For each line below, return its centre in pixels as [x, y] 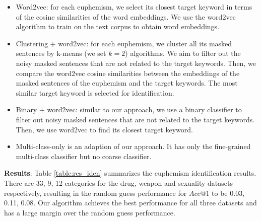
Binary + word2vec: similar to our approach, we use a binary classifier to [129, 109]
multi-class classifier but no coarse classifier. [84, 156]
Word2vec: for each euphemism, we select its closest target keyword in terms [134, 7]
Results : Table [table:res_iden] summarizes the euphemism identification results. [130, 173]
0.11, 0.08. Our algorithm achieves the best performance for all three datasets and [130, 203]
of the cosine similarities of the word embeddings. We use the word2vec [126, 16]
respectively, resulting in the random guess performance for [95, 193]
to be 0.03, [228, 193]
